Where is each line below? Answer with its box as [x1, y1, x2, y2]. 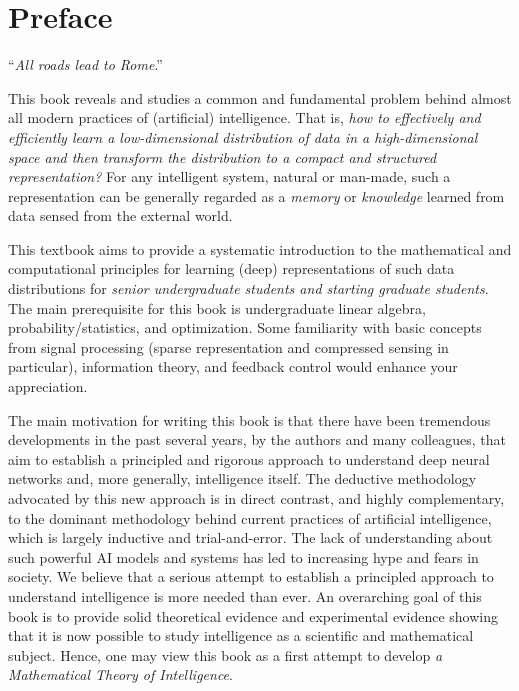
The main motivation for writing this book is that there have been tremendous [8, 409, 491, 430]
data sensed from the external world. [8, 205, 233, 226]
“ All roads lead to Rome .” [8, 54, 163, 75]
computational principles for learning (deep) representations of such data [8, 258, 455, 279]
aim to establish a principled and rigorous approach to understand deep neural [8, 448, 490, 469]
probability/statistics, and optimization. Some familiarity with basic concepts [8, 317, 482, 338]
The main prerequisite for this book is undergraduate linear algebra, [8, 297, 426, 318]
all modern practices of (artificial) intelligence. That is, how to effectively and [8, 107, 481, 128]
